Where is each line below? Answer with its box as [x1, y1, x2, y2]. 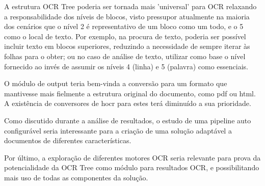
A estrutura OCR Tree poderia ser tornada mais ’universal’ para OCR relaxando [4, 1, 257, 11]
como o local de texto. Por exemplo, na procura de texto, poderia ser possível [4, 31, 246, 41]
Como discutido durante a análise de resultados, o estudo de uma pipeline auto [4, 115, 251, 125]
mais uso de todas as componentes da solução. [4, 172, 148, 182]
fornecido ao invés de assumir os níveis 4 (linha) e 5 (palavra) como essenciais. [4, 61, 249, 71]
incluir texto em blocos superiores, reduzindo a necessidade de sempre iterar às [4, 41, 250, 51]
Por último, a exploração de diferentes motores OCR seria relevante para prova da [4, 152, 261, 163]
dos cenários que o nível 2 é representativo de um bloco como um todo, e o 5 [4, 21, 244, 32]
